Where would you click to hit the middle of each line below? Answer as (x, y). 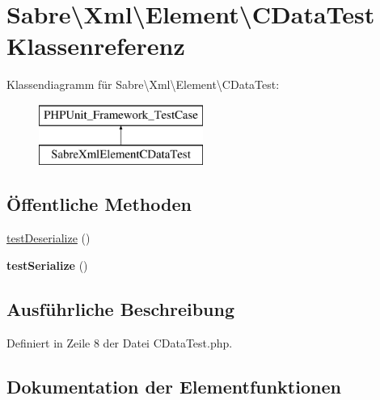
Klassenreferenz (96, 46)
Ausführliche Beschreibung (120, 308)
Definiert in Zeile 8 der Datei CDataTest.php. (120, 342)
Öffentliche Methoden (99, 204)
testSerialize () (47, 265)
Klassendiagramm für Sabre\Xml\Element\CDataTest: (143, 84)
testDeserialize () (49, 238)
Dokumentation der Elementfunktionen (174, 386)
